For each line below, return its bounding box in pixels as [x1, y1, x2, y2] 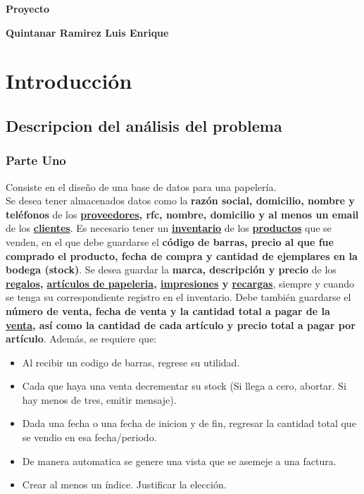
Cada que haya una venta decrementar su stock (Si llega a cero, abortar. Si [22, 378, 346, 393]
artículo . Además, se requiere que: [6, 331, 157, 346]
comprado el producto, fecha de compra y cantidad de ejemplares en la [6, 248, 358, 263]
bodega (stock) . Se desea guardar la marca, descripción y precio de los [6, 262, 337, 277]
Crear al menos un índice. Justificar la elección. [22, 477, 227, 492]
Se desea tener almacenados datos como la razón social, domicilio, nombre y [6, 193, 355, 208]
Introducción [6, 66, 132, 95]
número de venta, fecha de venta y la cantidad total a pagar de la [6, 303, 330, 318]
